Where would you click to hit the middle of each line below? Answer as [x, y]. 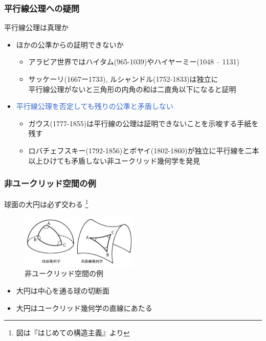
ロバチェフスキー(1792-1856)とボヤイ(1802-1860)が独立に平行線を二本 [144, 150]
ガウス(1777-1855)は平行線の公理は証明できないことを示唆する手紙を [143, 123]
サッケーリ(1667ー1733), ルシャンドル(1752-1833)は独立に [123, 79]
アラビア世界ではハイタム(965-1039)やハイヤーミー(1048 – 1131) [134, 62]
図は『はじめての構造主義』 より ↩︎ [73, 333]
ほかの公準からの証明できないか [70, 44]
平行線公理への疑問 [42, 8]
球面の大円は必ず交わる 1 [46, 203]
